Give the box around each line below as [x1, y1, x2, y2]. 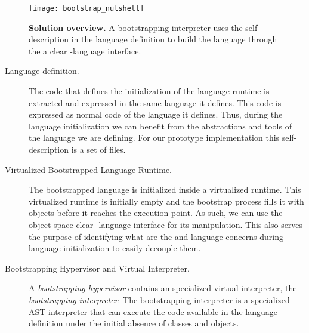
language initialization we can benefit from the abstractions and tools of [29, 119, 292, 132]
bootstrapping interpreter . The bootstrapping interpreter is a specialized [29, 293, 290, 306]
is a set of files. [71, 143, 126, 155]
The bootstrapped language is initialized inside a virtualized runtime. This [29, 183, 301, 196]
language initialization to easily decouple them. [29, 242, 201, 254]
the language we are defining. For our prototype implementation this [29, 131, 280, 144]
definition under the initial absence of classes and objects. [29, 317, 239, 329]
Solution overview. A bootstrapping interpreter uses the [29, 21, 243, 33]
